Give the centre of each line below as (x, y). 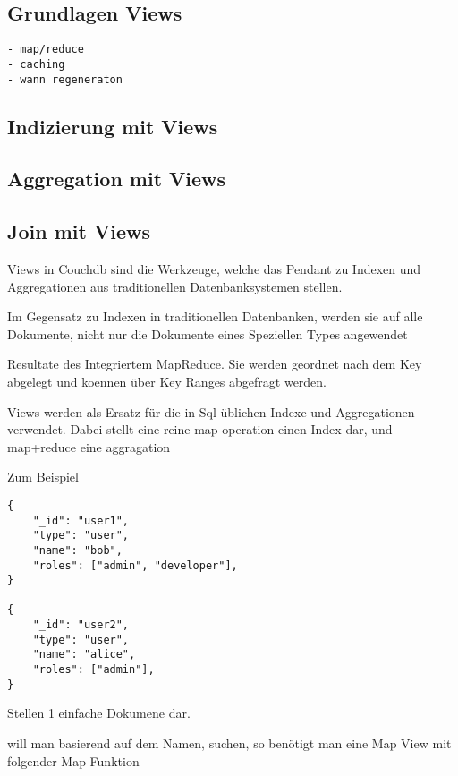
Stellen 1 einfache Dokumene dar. (99, 713)
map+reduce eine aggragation (89, 446)
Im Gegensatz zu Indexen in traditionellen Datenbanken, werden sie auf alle (215, 316)
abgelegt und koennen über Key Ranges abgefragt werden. (167, 381)
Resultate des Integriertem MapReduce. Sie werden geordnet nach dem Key (215, 364)
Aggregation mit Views (117, 179)
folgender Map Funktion (73, 760)
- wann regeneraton (65, 79)
